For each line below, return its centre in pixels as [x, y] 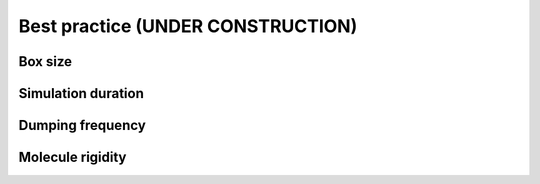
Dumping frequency [82, 125]
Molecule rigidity [72, 157]
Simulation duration [81, 93]
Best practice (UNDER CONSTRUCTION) [188, 26]
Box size [45, 61]
